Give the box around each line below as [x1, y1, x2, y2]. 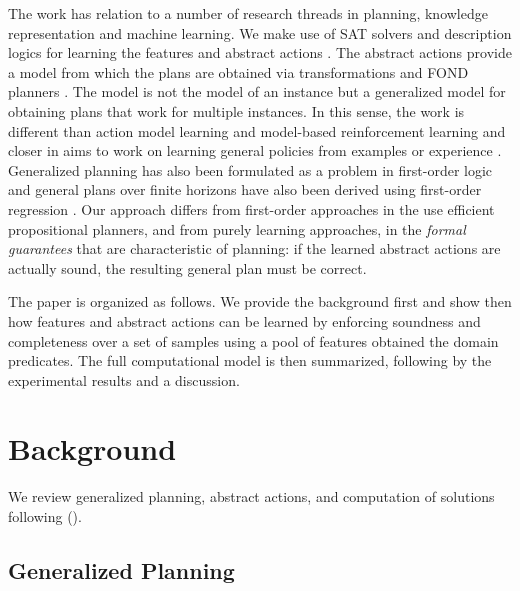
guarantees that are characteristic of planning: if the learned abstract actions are [8, 238, 501, 259]
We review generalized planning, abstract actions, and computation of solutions [8, 486, 495, 507]
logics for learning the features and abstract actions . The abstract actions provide [8, 42, 512, 63]
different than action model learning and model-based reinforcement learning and [8, 120, 506, 141]
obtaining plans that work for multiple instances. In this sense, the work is [8, 100, 465, 121]
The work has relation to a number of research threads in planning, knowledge [8, 3, 488, 23]
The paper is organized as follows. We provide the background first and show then [8, 291, 512, 312]
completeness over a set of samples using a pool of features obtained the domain [8, 330, 499, 351]
